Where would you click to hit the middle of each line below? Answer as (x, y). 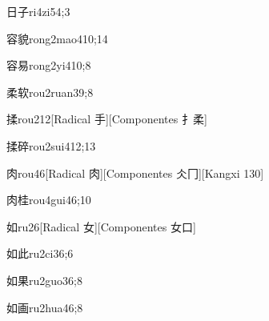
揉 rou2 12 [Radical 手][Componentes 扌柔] (107, 119)
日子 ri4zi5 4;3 (38, 11)
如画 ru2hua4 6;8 (45, 307)
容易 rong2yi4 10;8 (49, 65)
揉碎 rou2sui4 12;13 (51, 145)
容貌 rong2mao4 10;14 (57, 38)
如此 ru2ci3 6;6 (40, 253)
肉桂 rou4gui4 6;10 (49, 200)
